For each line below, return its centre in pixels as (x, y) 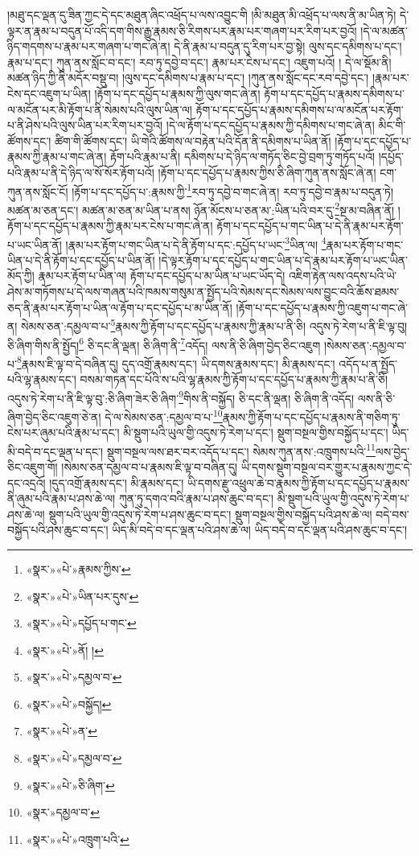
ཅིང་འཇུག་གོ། (33, 466)
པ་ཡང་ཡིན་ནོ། (35, 244)
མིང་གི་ (392, 125)
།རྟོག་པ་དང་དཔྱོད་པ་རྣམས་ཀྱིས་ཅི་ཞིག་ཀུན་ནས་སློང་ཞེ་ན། (267, 172)
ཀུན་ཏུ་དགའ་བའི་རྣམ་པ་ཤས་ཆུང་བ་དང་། (196, 498)
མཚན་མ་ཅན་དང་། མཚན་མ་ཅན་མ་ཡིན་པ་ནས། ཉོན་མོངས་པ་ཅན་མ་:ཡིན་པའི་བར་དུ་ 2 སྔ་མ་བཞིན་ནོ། (201, 208)
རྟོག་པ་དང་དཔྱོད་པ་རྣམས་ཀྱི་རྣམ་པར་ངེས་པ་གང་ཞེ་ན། (110, 226)
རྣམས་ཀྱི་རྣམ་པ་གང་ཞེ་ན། (57, 156)
